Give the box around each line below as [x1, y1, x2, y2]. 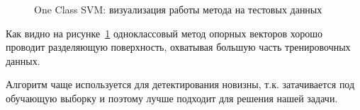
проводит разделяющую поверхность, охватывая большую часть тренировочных [6, 39, 351, 54]
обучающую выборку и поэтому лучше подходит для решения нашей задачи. [6, 90, 338, 105]
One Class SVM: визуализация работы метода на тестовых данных [34, 2, 322, 16]
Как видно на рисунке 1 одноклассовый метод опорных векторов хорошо [6, 25, 322, 40]
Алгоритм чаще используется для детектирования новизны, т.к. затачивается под [6, 77, 355, 92]
